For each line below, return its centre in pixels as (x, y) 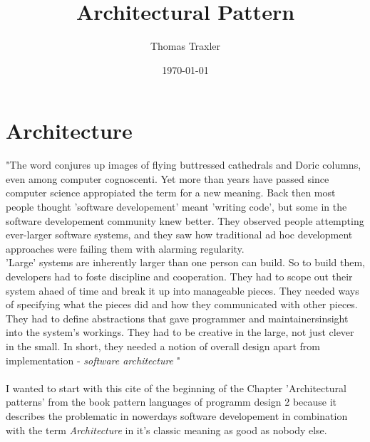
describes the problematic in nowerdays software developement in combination (177, 415)
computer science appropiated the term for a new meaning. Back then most (171, 193)
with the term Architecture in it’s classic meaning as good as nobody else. (166, 430)
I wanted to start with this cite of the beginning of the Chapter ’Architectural (176, 388)
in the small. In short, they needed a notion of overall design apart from (163, 346)
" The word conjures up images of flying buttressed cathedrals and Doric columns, (184, 165)
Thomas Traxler (185, 46)
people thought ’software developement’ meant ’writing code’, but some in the (176, 207)
